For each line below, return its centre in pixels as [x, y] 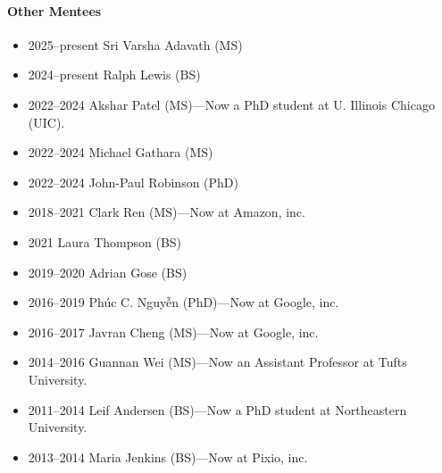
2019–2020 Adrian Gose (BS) [108, 272]
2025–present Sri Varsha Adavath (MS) [135, 44]
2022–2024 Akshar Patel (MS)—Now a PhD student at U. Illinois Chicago [231, 104]
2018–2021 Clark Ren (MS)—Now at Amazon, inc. [167, 212]
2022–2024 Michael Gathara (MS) [121, 152]
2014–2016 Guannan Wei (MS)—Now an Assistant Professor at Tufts [217, 362]
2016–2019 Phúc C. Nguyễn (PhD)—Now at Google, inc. [183, 302]
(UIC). [46, 122]
